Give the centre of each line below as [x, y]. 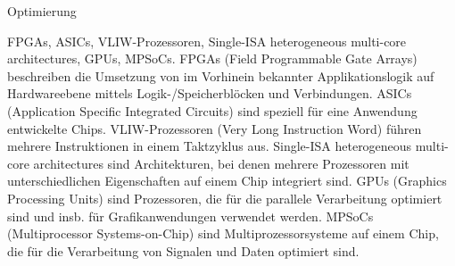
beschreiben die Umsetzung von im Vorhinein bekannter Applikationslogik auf [221, 75]
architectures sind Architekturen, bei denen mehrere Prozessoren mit [221, 163]
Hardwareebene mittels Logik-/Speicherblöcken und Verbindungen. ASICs [210, 93]
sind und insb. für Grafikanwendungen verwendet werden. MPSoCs [190, 216]
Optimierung [42, 11]
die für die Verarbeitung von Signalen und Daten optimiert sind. [183, 250]
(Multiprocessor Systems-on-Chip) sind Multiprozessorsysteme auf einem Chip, [223, 233]
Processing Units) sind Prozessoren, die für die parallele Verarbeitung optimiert [225, 198]
